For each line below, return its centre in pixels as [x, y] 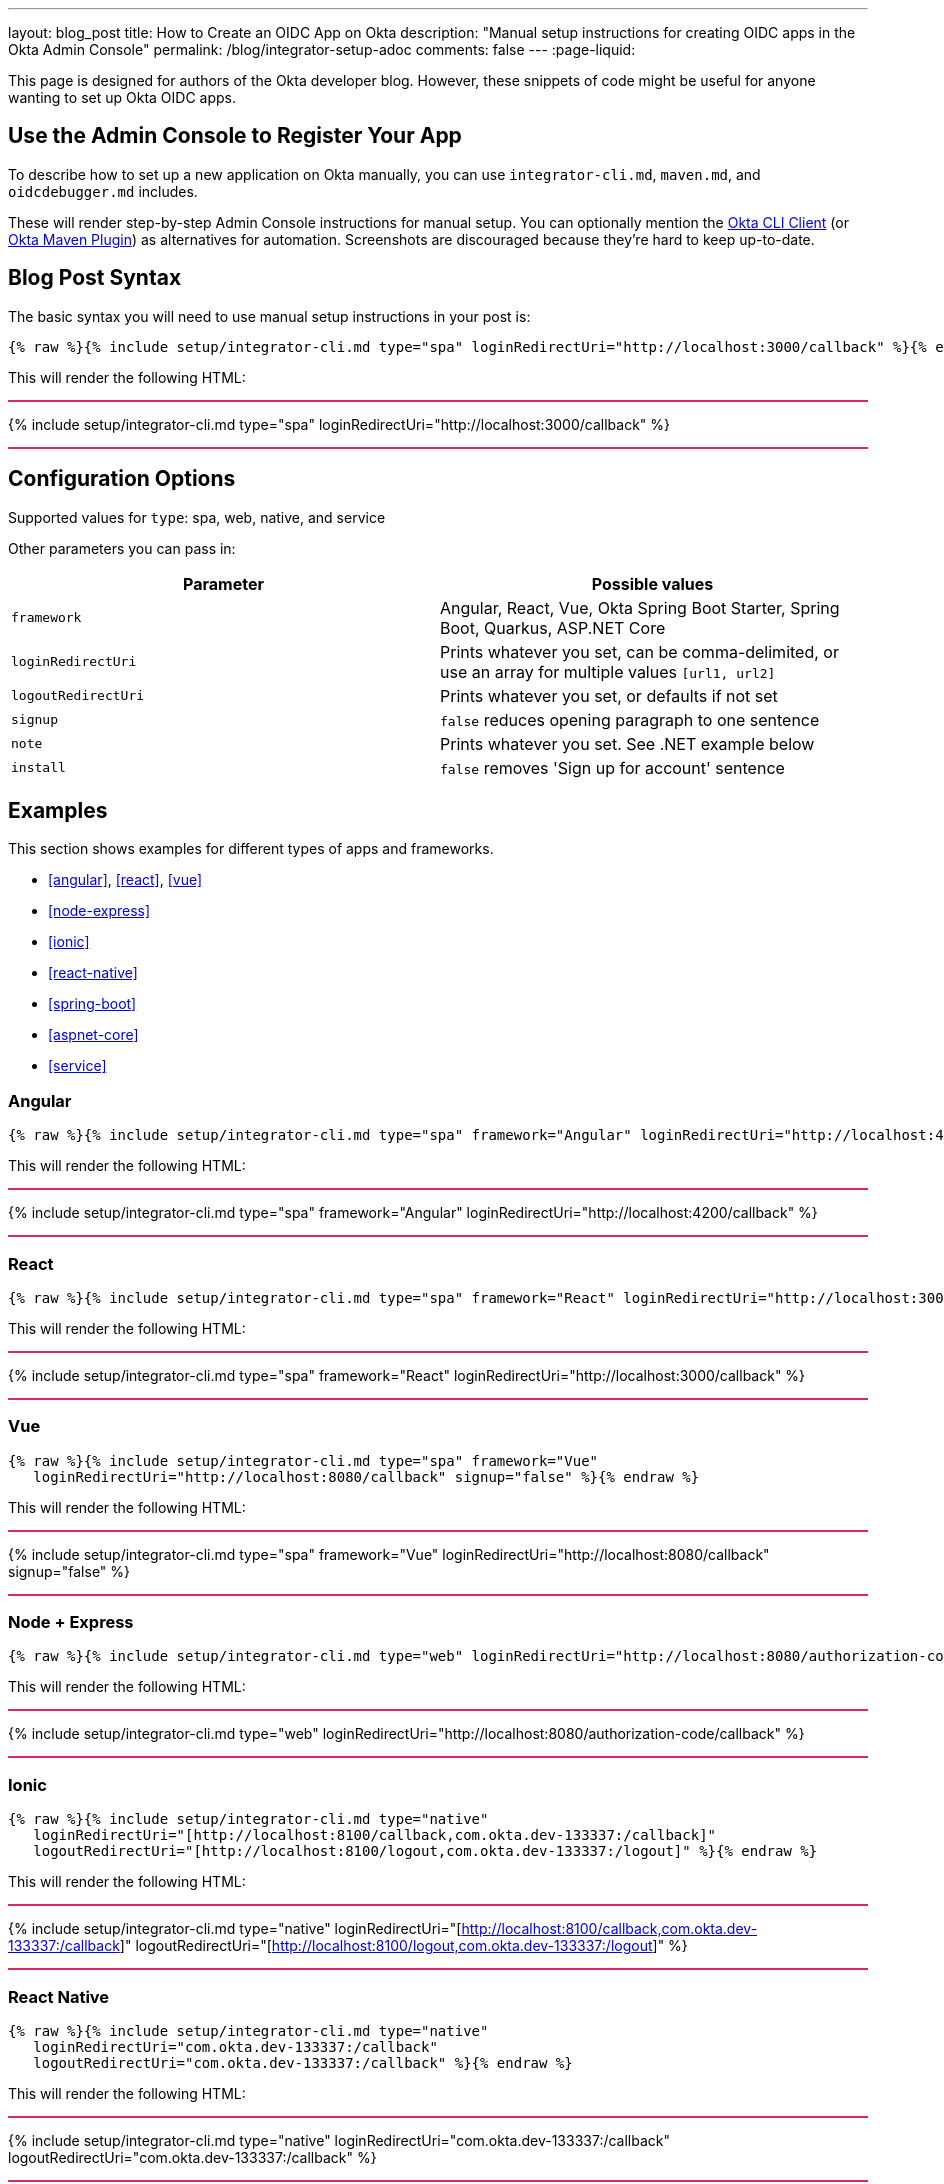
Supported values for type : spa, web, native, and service [197, 517]
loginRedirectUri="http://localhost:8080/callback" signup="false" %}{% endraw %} [366, 1476]
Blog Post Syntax [95, 278]
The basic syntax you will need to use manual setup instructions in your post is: [269, 316]
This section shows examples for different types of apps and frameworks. [251, 849]
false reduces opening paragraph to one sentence [630, 719]
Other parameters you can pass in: [122, 548]
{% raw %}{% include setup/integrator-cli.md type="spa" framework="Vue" [303, 1460]
